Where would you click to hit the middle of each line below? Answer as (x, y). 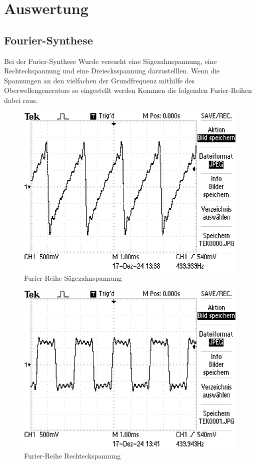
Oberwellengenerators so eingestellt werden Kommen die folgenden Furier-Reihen (128, 90)
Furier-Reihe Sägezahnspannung (73, 278)
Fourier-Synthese (48, 40)
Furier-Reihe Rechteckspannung (72, 456)
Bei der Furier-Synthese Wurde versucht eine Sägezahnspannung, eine (110, 61)
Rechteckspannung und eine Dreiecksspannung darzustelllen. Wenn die (112, 71)
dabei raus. (21, 100)
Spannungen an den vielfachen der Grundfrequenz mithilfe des (99, 80)
